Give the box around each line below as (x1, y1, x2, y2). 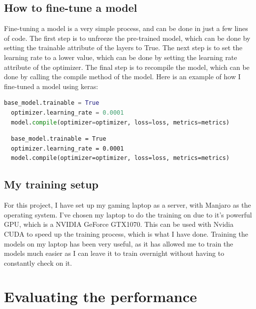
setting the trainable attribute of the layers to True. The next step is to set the (4, 42, 243, 53)
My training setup (4, 177, 98, 192)
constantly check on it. (4, 257, 72, 268)
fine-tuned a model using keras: (4, 81, 98, 91)
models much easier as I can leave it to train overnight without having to (4, 248, 224, 258)
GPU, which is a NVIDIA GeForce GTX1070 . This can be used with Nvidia (4, 219, 234, 229)
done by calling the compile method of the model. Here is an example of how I (4, 71, 241, 82)
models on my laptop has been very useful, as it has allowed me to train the (4, 238, 233, 248)
